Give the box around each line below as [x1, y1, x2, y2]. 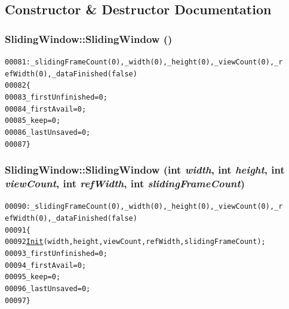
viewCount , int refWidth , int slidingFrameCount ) [5, 176, 245, 191]
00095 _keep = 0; [5, 273, 61, 282]
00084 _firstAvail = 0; [5, 104, 87, 113]
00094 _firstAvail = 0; [5, 261, 87, 270]
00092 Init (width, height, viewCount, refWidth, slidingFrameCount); [5, 237, 266, 246]
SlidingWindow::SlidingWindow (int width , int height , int [5, 162, 285, 177]
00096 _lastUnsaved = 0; [5, 284, 91, 293]
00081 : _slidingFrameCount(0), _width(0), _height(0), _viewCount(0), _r [5, 58, 283, 66]
